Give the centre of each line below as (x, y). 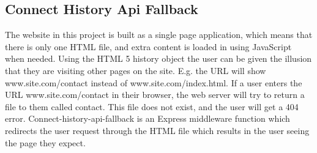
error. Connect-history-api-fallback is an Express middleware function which (147, 118)
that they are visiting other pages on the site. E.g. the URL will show (136, 70)
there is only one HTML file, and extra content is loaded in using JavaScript (148, 46)
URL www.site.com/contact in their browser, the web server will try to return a (155, 95)
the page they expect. (45, 142)
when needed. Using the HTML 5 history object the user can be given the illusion (158, 58)
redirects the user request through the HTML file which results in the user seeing (157, 130)
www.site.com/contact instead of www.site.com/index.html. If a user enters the (154, 82)
